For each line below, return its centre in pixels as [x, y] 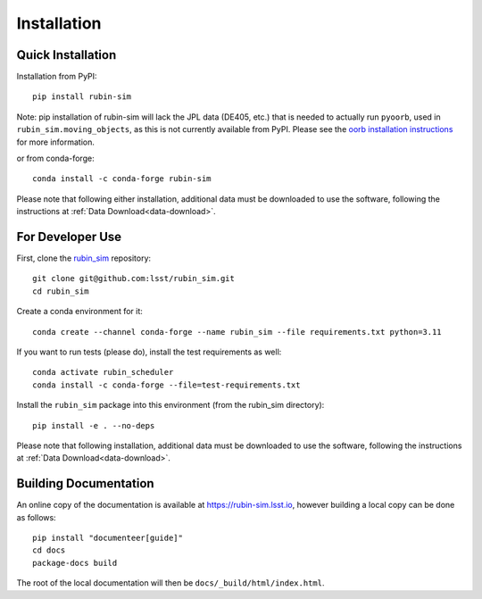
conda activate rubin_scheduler [103, 372]
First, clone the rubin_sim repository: [84, 258]
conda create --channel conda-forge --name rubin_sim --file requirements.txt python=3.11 [237, 332]
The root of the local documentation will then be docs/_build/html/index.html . [170, 583]
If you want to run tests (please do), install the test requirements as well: [149, 352]
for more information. [56, 142]
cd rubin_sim [61, 291]
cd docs [49, 550]
